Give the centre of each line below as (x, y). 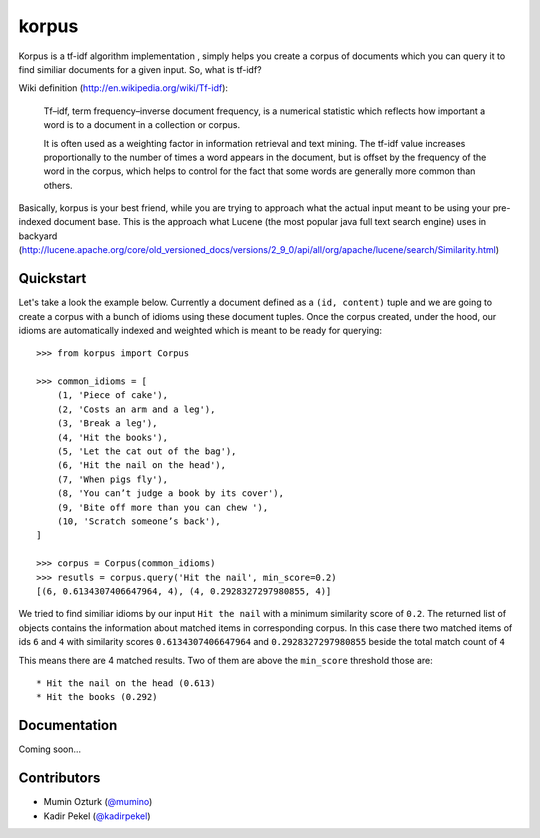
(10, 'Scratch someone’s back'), (139, 521)
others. (58, 185)
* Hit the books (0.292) (97, 697)
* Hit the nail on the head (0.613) (126, 683)
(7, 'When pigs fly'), (112, 479)
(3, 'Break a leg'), (107, 423)
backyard (38, 236)
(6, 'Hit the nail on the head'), (141, 465)
